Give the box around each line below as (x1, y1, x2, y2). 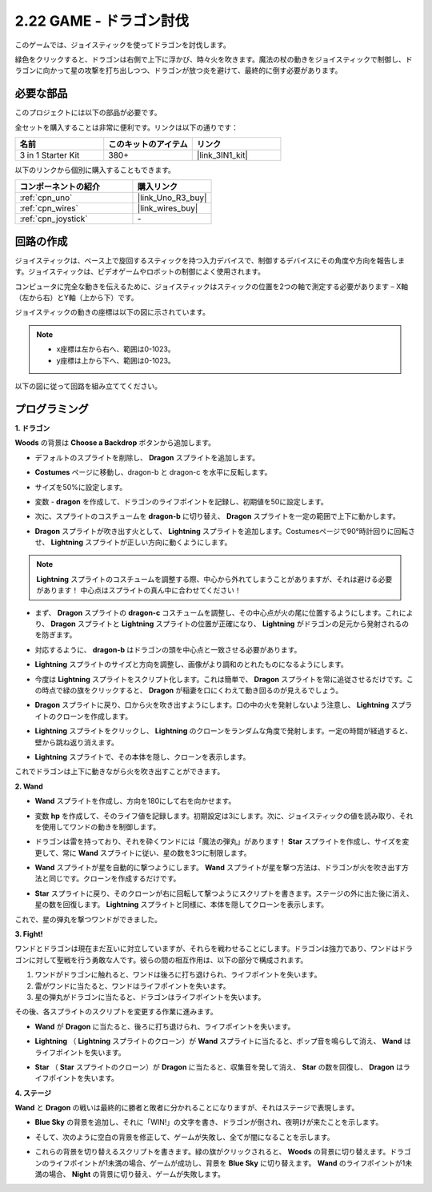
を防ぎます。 (34, 630, 77, 640)
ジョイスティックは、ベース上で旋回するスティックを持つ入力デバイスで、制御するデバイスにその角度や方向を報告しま (14, 255, 406, 265)
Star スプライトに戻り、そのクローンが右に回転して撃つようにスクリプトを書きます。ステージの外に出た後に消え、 (34, 889, 414, 898)
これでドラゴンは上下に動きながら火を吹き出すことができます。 (14, 767, 225, 777)
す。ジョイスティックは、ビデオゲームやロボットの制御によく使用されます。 (14, 267, 266, 276)
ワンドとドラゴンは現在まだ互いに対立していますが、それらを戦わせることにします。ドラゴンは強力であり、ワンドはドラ (14, 944, 414, 953)
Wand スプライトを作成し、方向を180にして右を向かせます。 (34, 797, 236, 806)
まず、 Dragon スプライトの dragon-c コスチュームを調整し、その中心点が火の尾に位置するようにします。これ (34, 608, 400, 617)
